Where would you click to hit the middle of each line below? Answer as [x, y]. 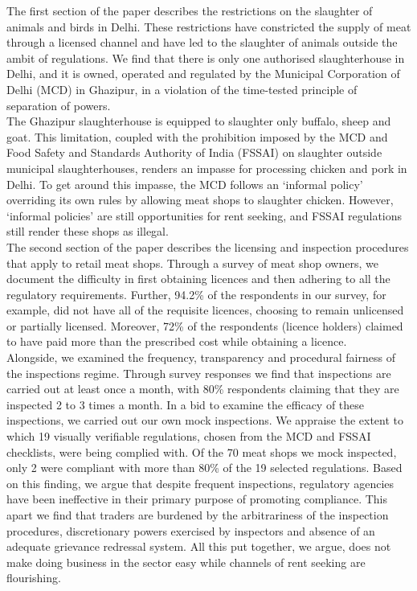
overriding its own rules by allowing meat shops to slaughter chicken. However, [200, 200]
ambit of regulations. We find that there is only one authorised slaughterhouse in [206, 57]
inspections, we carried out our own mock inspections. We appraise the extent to [205, 420]
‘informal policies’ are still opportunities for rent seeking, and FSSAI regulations [204, 215]
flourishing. [34, 578]
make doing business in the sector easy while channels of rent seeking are [186, 562]
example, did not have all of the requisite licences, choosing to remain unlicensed [205, 310]
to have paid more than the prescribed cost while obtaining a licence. [177, 341]
